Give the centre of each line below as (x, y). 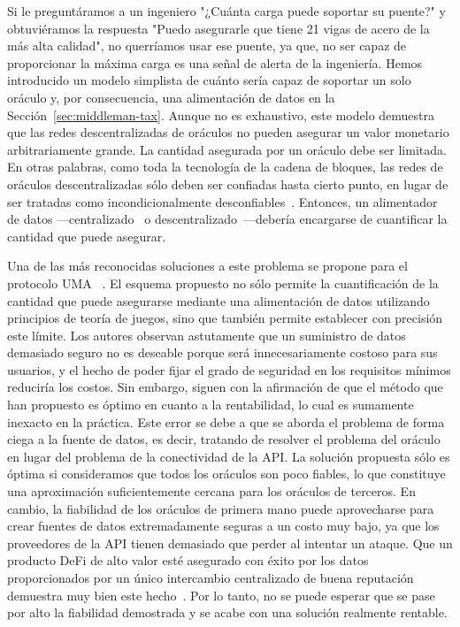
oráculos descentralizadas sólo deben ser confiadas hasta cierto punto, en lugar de (228, 184)
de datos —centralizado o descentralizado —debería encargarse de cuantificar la (227, 219)
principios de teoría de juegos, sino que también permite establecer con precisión (225, 318)
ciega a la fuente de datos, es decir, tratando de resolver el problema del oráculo (224, 439)
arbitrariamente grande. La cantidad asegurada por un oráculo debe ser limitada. (227, 149)
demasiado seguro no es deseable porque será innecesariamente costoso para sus (222, 352)
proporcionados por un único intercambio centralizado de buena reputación (211, 577)
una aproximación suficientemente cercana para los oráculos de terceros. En (211, 491)
